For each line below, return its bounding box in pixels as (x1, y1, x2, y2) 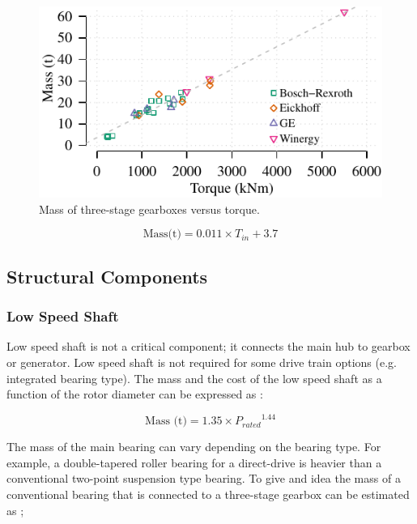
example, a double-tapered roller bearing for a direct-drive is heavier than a (6, 454, 382, 471)
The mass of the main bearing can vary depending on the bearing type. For (6, 438, 381, 455)
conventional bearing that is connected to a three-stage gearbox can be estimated (6, 486, 410, 503)
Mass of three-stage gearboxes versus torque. (39, 200, 260, 217)
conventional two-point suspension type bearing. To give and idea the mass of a (6, 470, 401, 487)
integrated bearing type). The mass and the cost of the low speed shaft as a (6, 369, 382, 386)
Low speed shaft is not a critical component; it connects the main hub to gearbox (6, 338, 411, 355)
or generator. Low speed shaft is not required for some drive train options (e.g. (6, 354, 397, 370)
